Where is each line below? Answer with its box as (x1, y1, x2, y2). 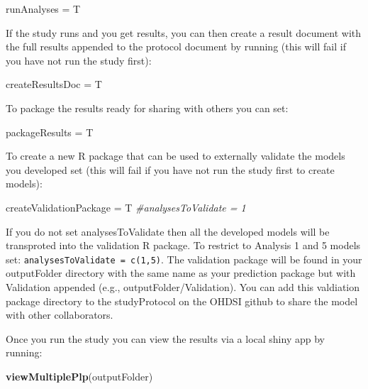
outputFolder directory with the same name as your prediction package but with (6, 265, 356, 280)
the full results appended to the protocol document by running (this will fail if (6, 39, 346, 54)
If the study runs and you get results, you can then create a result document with (6, 25, 362, 40)
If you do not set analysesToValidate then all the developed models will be (6, 224, 330, 239)
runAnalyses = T (6, 1, 81, 16)
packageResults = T (6, 124, 94, 139)
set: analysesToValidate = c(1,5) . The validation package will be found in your (6, 251, 362, 266)
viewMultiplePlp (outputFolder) (6, 368, 153, 383)
